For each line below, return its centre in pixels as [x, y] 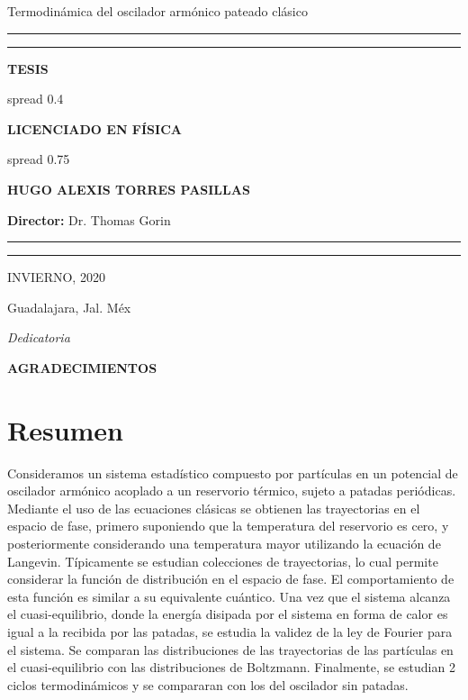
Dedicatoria [39, 337]
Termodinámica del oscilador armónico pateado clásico [157, 11]
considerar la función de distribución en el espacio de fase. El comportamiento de [231, 579]
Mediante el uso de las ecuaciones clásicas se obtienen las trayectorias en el [214, 508]
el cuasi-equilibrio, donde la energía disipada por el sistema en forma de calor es [228, 614]
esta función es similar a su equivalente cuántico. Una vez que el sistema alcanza [229, 596]
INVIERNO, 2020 [56, 277]
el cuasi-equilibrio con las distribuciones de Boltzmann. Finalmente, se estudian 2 [231, 667]
